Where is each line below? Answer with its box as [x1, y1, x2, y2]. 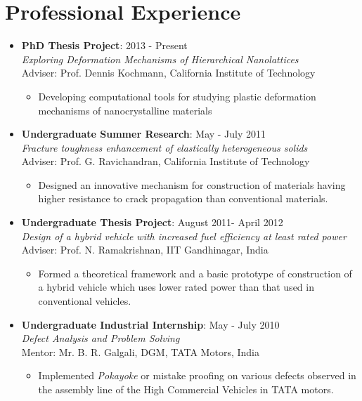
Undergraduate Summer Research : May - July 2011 [21, 126, 266, 141]
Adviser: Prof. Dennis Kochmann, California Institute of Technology [21, 65, 316, 80]
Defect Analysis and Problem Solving [21, 331, 180, 346]
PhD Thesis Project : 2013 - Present [21, 38, 188, 53]
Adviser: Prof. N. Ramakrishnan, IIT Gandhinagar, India [21, 242, 269, 257]
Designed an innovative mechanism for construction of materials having [38, 177, 346, 192]
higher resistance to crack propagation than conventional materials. [38, 191, 328, 206]
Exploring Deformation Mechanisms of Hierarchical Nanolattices [21, 51, 299, 66]
